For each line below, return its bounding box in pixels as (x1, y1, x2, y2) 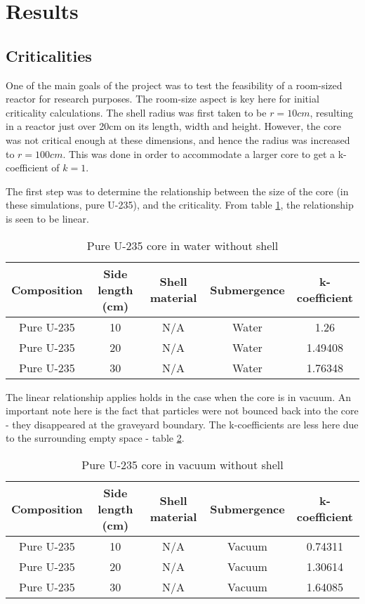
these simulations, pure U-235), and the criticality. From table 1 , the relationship (6, 197, 354, 212)
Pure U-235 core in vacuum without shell (81, 456, 284, 473)
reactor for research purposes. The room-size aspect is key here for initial (6, 91, 319, 106)
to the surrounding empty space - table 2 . (6, 431, 185, 445)
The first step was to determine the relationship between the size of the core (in (6, 183, 349, 198)
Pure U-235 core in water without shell (86, 237, 279, 254)
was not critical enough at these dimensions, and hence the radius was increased (6, 132, 350, 147)
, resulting (310, 105, 354, 119)
